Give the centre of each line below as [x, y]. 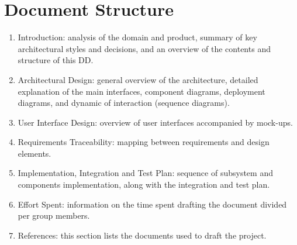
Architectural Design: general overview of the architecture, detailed [138, 79]
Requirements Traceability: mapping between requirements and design [144, 142]
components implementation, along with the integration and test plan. [144, 184]
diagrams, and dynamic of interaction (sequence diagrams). [124, 103]
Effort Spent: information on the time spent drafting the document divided [152, 204]
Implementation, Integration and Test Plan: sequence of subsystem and [145, 173]
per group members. [54, 215]
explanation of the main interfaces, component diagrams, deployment [141, 91]
